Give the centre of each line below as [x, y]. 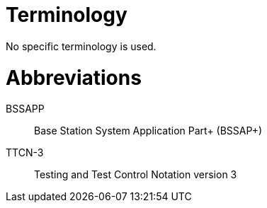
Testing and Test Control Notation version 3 [136, 175]
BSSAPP [25, 109]
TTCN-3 [25, 153]
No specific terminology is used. [81, 46]
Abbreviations [74, 77]
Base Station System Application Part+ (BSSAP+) [148, 131]
